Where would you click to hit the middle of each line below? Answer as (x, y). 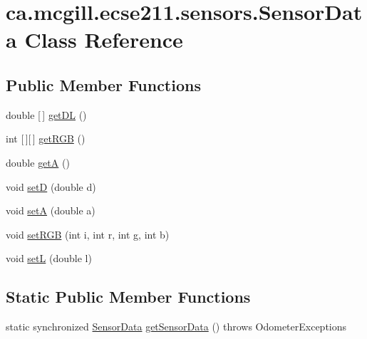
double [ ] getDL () (46, 114)
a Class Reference (94, 40)
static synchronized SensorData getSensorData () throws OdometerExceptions (176, 327)
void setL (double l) (49, 258)
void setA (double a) (51, 210)
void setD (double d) (51, 186)
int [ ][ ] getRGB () (46, 139)
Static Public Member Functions (128, 297)
